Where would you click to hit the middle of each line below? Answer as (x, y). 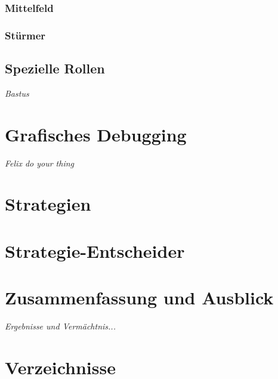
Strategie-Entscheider (95, 250)
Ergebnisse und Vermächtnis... (60, 326)
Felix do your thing (40, 163)
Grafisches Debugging (96, 134)
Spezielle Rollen (55, 68)
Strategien (48, 204)
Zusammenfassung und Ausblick (139, 298)
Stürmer (25, 35)
